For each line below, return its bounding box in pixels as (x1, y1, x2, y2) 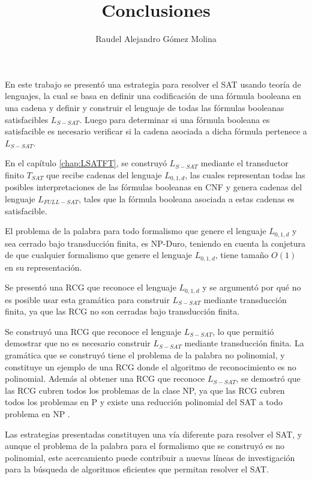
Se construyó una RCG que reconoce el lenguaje (5, 325, 182, 337)
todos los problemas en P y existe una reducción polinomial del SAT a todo (5, 396, 283, 408)
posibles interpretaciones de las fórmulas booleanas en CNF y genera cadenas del (5, 181, 302, 193)
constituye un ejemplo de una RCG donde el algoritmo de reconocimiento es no (5, 360, 296, 373)
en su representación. (5, 261, 82, 273)
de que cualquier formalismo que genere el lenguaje (5, 249, 193, 261)
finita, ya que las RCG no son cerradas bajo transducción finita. (5, 305, 240, 318)
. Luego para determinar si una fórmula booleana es (79, 113, 270, 125)
